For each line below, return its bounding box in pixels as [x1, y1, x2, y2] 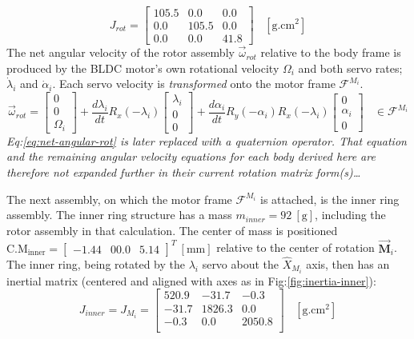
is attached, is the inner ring [260, 190, 400, 207]
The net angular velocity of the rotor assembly [6, 44, 235, 61]
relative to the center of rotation [216, 239, 375, 256]
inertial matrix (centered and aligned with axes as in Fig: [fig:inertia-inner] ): [6, 272, 376, 289]
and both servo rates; [298, 59, 403, 76]
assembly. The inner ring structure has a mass [6, 206, 232, 223]
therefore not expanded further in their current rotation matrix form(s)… [6, 163, 361, 180]
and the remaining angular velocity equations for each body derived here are [6, 148, 376, 165]
